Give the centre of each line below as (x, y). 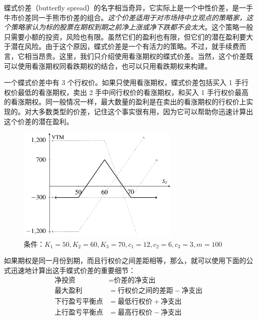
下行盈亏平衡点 (79, 301)
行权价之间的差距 (146, 291)
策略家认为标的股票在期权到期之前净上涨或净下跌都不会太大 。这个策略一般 (132, 27)
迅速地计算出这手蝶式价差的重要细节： (73, 270)
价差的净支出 (135, 281)
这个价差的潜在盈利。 (39, 121)
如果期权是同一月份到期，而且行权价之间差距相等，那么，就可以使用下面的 (125, 260)
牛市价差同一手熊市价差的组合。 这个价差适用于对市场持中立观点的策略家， (125, 17)
